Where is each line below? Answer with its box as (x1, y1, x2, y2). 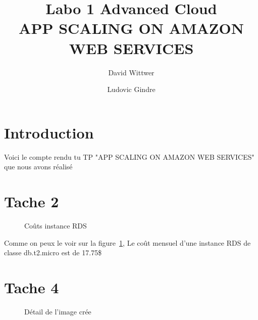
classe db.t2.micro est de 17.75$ (4, 247, 102, 258)
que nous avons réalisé (4, 161, 73, 172)
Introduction (4, 122, 94, 143)
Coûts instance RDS (24, 220, 87, 231)
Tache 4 (4, 277, 59, 297)
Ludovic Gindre (107, 84, 156, 95)
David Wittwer (108, 67, 154, 77)
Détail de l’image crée (24, 306, 91, 316)
